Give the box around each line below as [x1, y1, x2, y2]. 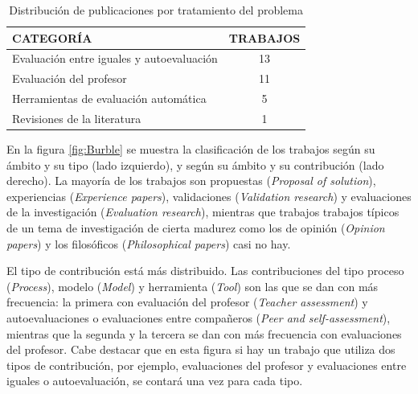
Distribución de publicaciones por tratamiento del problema [9, 2, 303, 18]
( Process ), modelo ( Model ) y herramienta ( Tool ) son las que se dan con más [6, 277, 379, 294]
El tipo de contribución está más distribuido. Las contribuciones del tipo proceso [6, 262, 404, 279]
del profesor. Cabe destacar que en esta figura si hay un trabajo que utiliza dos [6, 341, 395, 358]
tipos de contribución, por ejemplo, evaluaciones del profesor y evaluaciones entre [6, 356, 407, 373]
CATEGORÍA [12, 29, 92, 46]
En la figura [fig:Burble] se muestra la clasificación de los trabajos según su [6, 141, 375, 158]
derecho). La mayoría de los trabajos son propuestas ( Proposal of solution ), [6, 172, 376, 189]
